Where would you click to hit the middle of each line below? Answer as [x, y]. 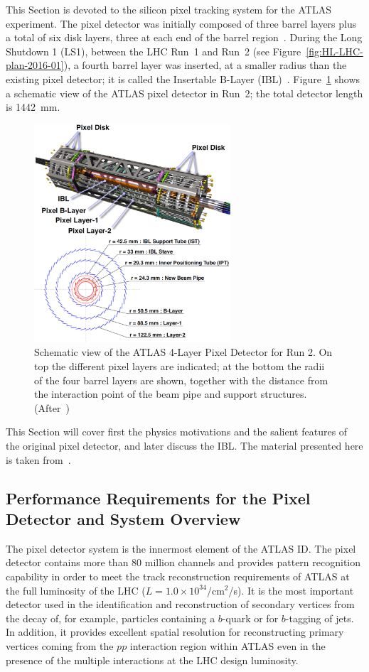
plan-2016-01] [35, 65]
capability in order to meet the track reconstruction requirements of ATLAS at [178, 576]
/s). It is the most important [291, 590]
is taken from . [38, 459]
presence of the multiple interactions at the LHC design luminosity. [152, 660]
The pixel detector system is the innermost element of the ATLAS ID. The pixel [181, 548]
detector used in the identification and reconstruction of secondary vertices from [180, 604]
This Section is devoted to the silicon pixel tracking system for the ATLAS [169, 9]
